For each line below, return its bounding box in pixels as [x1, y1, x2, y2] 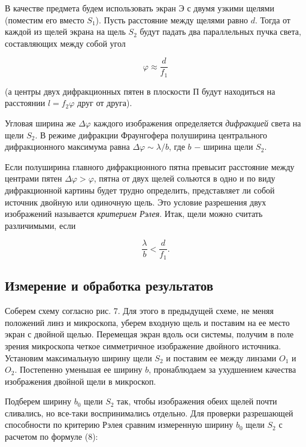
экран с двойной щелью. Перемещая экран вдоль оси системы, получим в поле [5, 328, 294, 340]
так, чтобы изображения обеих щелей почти [117, 395, 277, 407]
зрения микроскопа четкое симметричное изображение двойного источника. [5, 339, 281, 352]
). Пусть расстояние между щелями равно [95, 13, 248, 26]
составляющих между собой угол [5, 37, 126, 49]
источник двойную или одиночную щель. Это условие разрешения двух [5, 195, 266, 208]
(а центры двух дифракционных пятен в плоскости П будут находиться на [5, 84, 275, 97]
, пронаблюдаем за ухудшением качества [149, 363, 296, 376]
